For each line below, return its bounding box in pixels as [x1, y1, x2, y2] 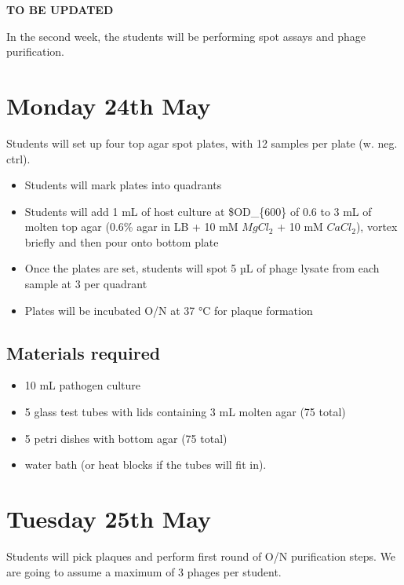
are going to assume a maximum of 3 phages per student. [6, 563, 282, 580]
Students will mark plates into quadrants [24, 177, 222, 193]
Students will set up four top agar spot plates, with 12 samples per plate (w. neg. [6, 134, 398, 151]
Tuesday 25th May [6, 503, 212, 535]
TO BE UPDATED [6, 2, 114, 17]
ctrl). [6, 150, 31, 166]
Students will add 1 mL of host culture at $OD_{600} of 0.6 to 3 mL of [24, 203, 372, 219]
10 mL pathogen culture [24, 377, 141, 393]
